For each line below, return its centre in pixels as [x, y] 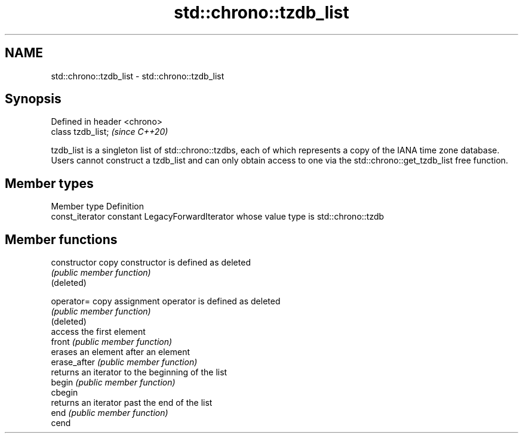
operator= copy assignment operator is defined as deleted [166, 301]
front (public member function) [112, 342]
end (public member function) [110, 413]
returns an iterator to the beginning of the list [139, 372]
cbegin [64, 393]
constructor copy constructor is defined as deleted [151, 263]
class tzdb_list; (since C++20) [110, 132]
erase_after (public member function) [124, 362]
